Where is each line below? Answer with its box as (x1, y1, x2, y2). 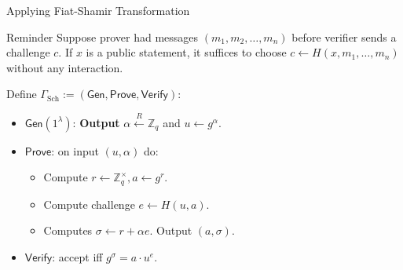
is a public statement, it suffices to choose (86, 44, 287, 60)
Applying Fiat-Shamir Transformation (6, 2, 190, 18)
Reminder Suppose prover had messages (6, 28, 199, 45)
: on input (51, 142, 99, 159)
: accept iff (52, 249, 103, 265)
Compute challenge (43, 195, 135, 212)
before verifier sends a (291, 28, 397, 45)
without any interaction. (6, 59, 123, 75)
